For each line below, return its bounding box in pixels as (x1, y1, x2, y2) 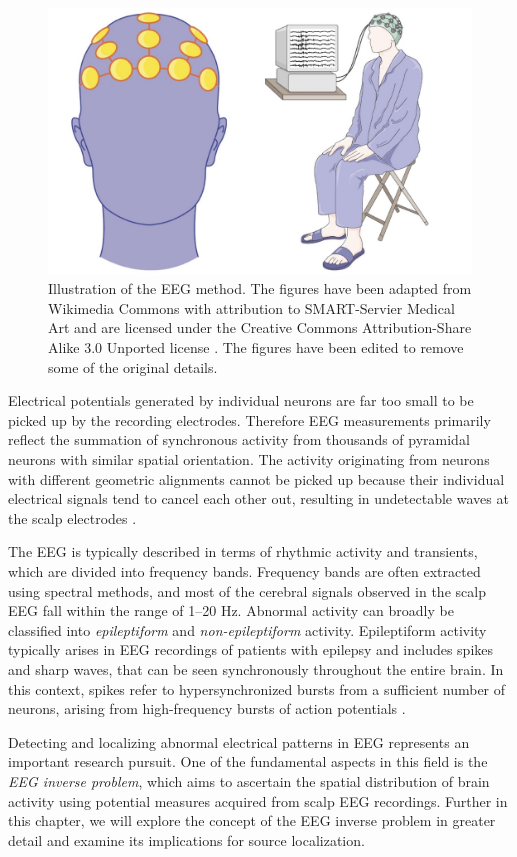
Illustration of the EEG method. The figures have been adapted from (48, 278, 472, 299)
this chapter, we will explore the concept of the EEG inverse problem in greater (8, 810, 496, 831)
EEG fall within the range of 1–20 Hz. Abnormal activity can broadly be (8, 600, 454, 621)
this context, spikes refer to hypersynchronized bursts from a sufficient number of (8, 678, 506, 699)
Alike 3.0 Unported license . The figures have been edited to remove (48, 337, 464, 358)
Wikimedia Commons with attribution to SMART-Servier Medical (48, 297, 455, 318)
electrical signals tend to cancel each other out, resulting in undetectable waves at (8, 488, 509, 509)
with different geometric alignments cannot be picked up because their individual (8, 468, 505, 489)
